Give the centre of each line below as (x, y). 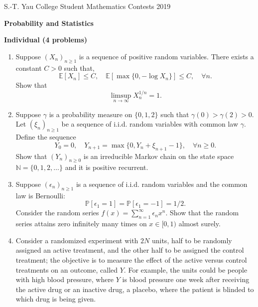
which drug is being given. (56, 299)
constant (29, 68)
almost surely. (199, 224)
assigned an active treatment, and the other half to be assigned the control (130, 250)
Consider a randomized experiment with (77, 240)
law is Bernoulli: (40, 195)
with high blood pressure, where (65, 279)
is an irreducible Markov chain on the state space (159, 156)
